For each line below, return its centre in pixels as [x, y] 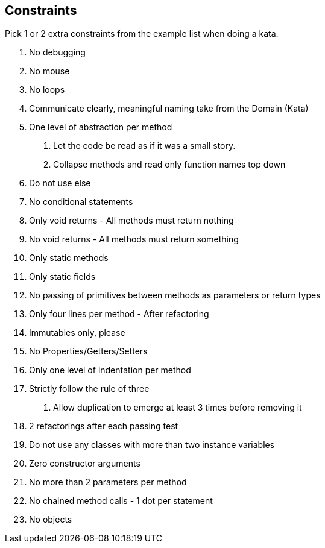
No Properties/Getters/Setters [88, 351]
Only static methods [69, 258]
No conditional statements [81, 202]
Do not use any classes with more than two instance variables [152, 445]
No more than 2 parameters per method [108, 482]
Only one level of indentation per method [110, 370]
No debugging [57, 52]
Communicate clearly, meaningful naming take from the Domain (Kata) [169, 109]
